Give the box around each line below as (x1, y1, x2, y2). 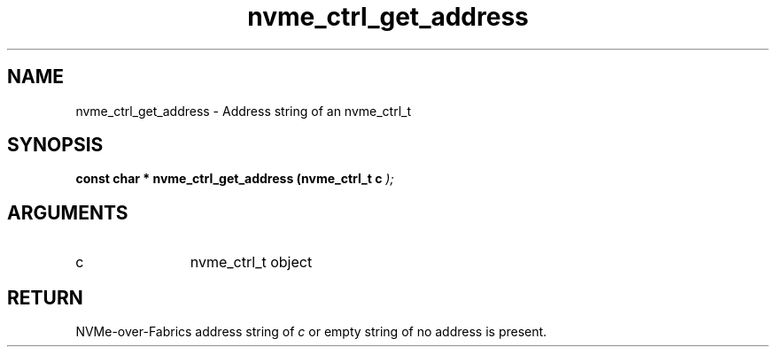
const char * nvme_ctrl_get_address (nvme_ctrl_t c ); (75, 171, 394, 187)
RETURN (7, 286, 83, 309)
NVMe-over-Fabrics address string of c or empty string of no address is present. (75, 324, 547, 340)
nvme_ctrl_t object (190, 253, 313, 272)
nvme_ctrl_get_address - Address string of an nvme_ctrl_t (75, 103, 412, 119)
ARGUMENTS (7, 201, 128, 224)
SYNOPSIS (7, 134, 104, 157)
